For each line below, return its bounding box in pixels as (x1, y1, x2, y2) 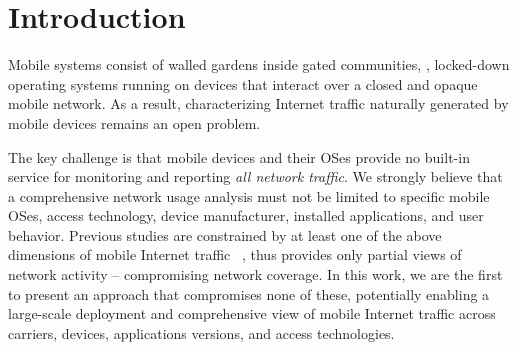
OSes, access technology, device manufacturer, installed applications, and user (8, 205, 484, 226)
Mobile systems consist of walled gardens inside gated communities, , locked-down (8, 54, 510, 75)
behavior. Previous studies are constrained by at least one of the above (8, 224, 442, 245)
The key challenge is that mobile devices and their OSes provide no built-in (8, 146, 470, 167)
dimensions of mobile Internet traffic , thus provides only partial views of (8, 244, 462, 265)
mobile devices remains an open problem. (8, 112, 261, 133)
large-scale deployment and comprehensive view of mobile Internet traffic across (8, 303, 496, 324)
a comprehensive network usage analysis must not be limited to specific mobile (8, 185, 490, 206)
